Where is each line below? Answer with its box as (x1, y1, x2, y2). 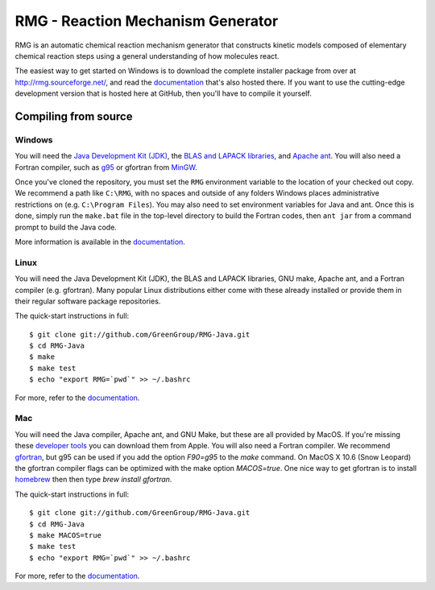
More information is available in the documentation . (14, 237, 185, 246)
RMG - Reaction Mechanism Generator (14, 12, 279, 30)
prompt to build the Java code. (14, 222, 117, 232)
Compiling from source (14, 109, 133, 123)
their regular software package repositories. (14, 296, 161, 306)
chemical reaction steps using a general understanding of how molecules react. (14, 51, 280, 60)
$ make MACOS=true (29, 530, 102, 539)
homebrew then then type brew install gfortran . (14, 475, 172, 485)
